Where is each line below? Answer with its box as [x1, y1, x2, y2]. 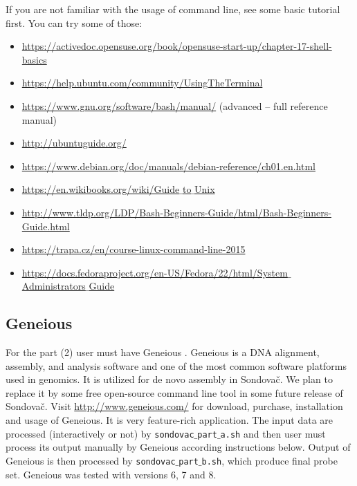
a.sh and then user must [220, 426, 326, 440]
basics [21, 52, 47, 66]
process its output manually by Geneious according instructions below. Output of [6, 440, 351, 454]
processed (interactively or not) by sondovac [6, 426, 194, 440]
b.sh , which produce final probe [201, 453, 338, 467]
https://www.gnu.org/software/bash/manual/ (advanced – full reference [21, 98, 328, 113]
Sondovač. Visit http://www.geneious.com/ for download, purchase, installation [6, 399, 343, 413]
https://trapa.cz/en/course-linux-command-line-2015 [21, 242, 246, 256]
